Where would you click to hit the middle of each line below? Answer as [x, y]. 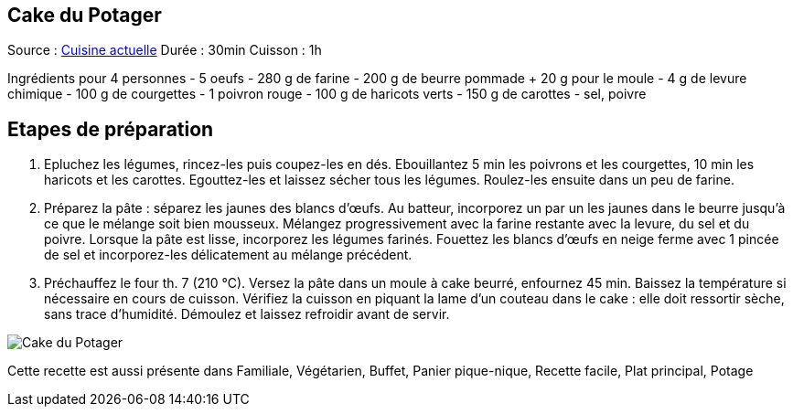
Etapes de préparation [111, 129]
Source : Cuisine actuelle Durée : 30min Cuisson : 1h [165, 50]
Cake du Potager [85, 15]
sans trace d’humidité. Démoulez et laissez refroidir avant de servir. [247, 314]
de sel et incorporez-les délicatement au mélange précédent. [228, 255]
